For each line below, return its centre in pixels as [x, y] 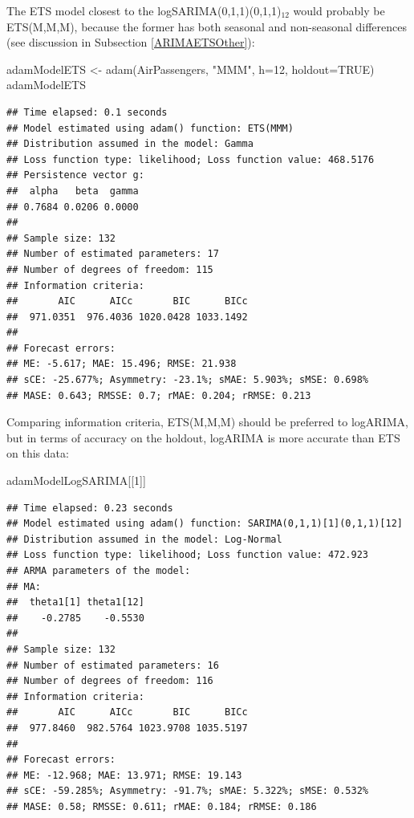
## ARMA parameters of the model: [99, 571]
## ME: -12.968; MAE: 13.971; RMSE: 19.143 [124, 775]
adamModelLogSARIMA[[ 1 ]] [76, 480]
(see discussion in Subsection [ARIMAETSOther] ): [131, 42]
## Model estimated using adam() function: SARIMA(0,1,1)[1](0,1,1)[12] [205, 524]
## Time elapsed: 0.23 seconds [90, 508]
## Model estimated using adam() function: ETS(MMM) [150, 128]
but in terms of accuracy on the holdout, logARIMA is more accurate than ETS [203, 437]
